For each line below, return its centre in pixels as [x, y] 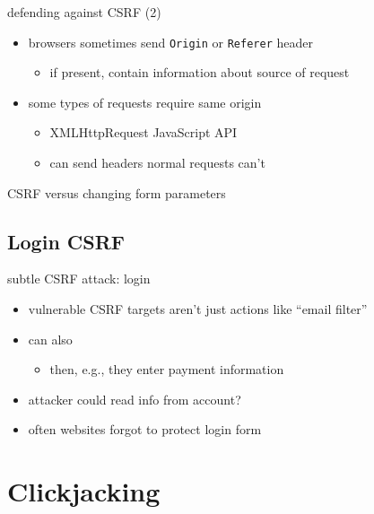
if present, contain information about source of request [200, 72]
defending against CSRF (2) [84, 12]
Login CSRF [66, 241]
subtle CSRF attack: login [79, 279]
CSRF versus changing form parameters [117, 192]
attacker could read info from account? [135, 399]
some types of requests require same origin [145, 102]
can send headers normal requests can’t [157, 163]
